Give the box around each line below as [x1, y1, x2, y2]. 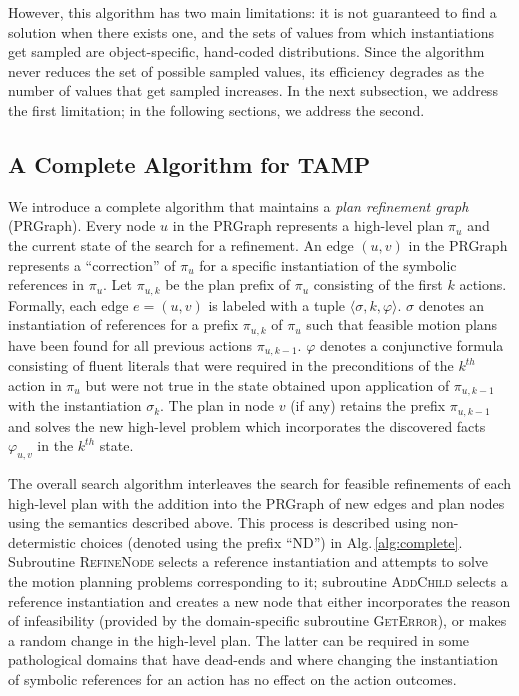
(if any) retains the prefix [290, 395, 446, 416]
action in [8, 374, 62, 395]
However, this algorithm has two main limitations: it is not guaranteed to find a [8, 2, 497, 22]
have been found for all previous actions [8, 334, 253, 355]
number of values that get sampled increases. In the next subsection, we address [8, 80, 498, 101]
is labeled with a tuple [208, 294, 346, 315]
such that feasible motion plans [306, 314, 498, 335]
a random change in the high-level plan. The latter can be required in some [8, 629, 470, 650]
